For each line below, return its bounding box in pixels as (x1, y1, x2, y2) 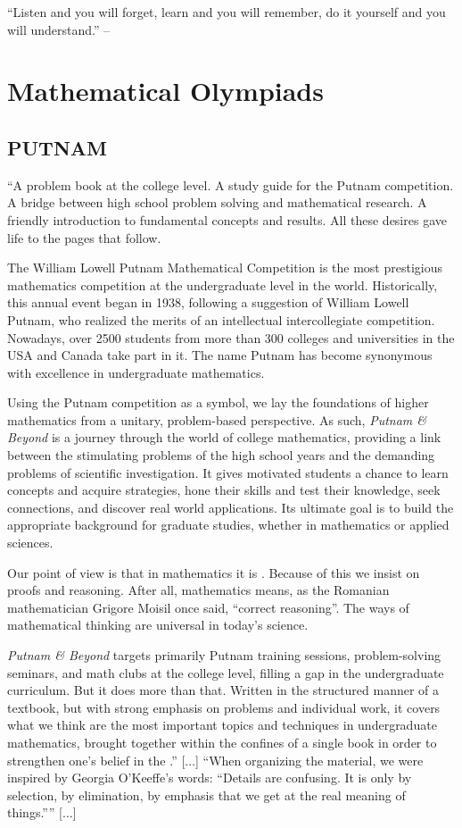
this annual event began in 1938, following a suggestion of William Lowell (7, 293, 409, 312)
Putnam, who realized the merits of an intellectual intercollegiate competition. (7, 310, 435, 329)
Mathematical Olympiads (7, 72, 324, 109)
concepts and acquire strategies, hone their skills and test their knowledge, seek (7, 481, 441, 499)
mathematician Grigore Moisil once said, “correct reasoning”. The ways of (7, 598, 409, 616)
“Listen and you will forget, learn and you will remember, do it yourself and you (7, 3, 446, 21)
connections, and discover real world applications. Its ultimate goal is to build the (7, 498, 454, 516)
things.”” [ (7, 803, 62, 822)
